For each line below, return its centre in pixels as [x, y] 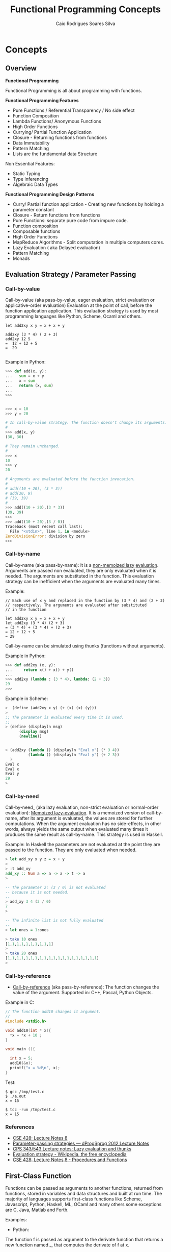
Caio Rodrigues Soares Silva [85, 23]
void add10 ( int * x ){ [28, 1030]
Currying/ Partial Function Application [52, 132]
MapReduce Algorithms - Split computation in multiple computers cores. [88, 242]
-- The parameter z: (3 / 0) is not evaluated [55, 887]
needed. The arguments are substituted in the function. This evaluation [80, 576]
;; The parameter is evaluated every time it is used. [65, 717]
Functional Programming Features [42, 100]
